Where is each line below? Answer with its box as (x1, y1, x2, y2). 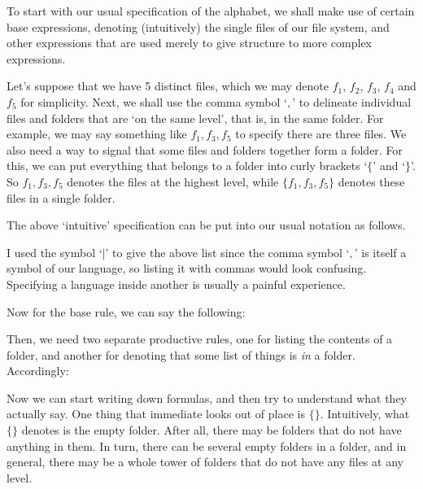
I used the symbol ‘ (7, 243, 102, 260)
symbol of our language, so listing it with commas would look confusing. (7, 260, 367, 277)
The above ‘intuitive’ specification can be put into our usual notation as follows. (7, 216, 406, 234)
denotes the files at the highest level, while (67, 172, 279, 190)
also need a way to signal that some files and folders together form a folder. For (7, 141, 403, 158)
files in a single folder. (7, 189, 116, 206)
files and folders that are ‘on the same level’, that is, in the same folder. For (7, 109, 384, 126)
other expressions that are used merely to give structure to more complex (7, 34, 372, 51)
